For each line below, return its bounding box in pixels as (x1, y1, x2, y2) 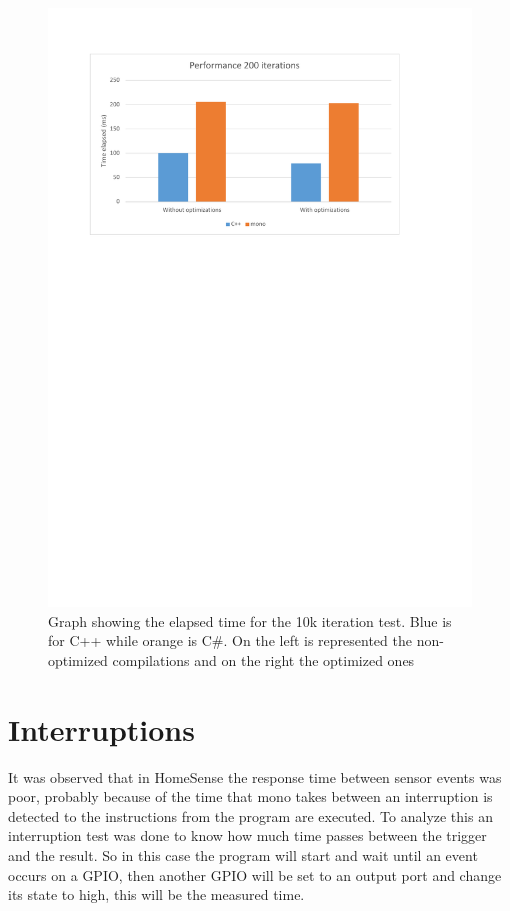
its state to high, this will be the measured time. (8, 884, 305, 905)
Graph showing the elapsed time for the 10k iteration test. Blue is (48, 610, 452, 631)
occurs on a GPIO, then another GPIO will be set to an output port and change (8, 864, 502, 885)
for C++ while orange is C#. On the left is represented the (48, 630, 412, 651)
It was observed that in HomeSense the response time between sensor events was (8, 766, 502, 787)
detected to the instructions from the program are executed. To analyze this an (8, 805, 493, 826)
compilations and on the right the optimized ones (112, 649, 415, 670)
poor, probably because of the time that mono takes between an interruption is (8, 786, 493, 807)
